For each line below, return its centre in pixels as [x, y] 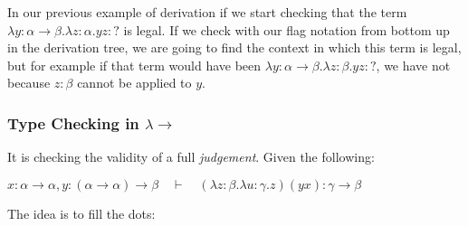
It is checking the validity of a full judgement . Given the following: [191, 157]
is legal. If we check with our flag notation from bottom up [287, 29]
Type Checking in [73, 122]
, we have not [413, 65]
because [29, 83]
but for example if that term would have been [134, 65]
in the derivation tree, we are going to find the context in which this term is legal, [234, 47]
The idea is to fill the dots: [81, 213]
